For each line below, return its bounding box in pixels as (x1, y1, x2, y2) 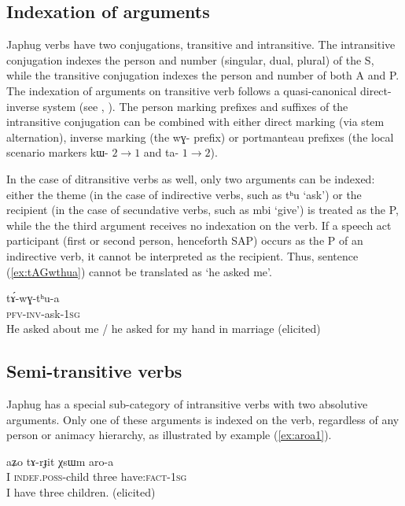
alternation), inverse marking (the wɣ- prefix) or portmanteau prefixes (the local (6, 128, 394, 145)
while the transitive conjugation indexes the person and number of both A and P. (6, 67, 399, 83)
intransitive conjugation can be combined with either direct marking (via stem (6, 113, 385, 130)
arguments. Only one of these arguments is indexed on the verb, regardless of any (6, 411, 399, 427)
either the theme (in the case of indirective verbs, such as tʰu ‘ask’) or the (6, 186, 362, 202)
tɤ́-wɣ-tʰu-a (6, 290, 60, 306)
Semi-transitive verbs (6, 359, 182, 383)
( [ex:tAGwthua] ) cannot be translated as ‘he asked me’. (6, 263, 272, 279)
